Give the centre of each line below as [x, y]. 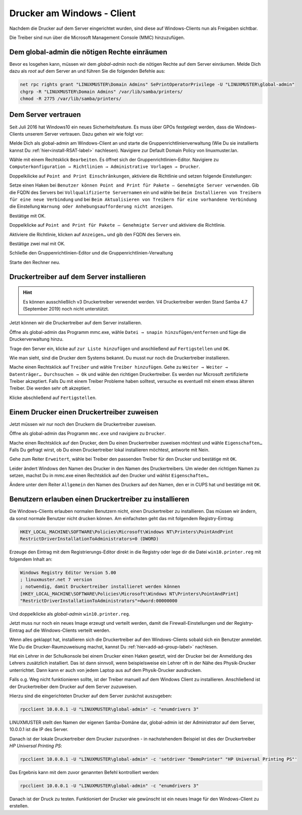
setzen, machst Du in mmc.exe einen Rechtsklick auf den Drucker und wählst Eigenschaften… [109, 476]
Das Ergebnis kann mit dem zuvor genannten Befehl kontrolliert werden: [84, 773]
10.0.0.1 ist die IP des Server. [39, 730]
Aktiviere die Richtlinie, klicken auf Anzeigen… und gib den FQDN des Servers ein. [95, 234]
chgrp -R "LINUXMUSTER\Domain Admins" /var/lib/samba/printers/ [101, 92]
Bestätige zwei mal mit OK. [37, 243]
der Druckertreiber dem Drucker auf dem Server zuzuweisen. [73, 687]
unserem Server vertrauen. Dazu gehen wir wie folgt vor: [84, 134]
